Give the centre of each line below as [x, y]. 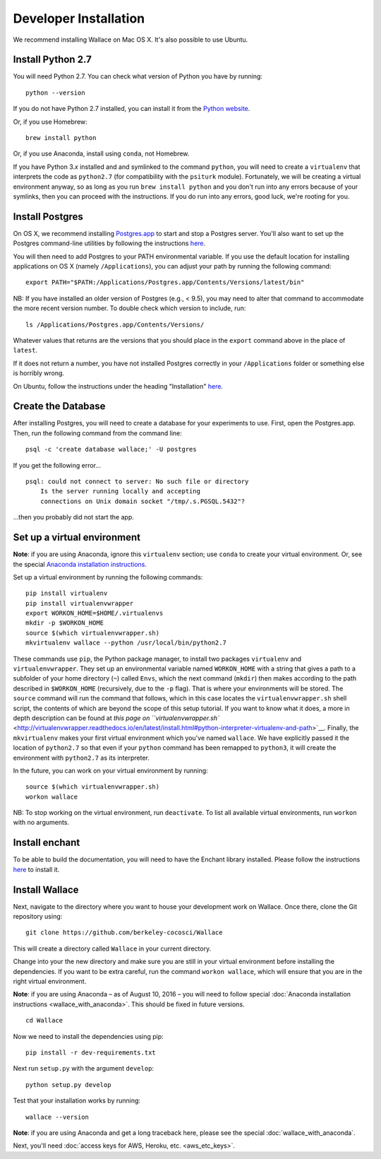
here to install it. [36, 869]
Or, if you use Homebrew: [50, 122]
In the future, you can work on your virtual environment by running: [110, 770]
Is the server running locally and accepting [120, 492]
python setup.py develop [68, 1084]
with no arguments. [41, 823]
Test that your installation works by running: [77, 1101]
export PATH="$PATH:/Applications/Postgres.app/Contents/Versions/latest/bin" [165, 282]
